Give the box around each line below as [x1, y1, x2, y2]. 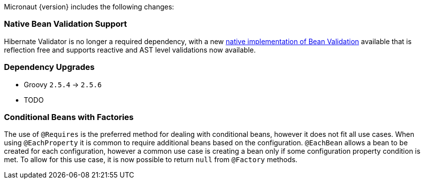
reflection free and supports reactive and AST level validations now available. [4, 45, 256, 54]
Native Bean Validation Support [4, 19, 127, 29]
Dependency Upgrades [4, 62, 95, 72]
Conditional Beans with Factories [4, 112, 134, 122]
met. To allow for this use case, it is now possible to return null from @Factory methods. [4, 155, 298, 164]
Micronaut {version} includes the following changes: [4, 2, 174, 11]
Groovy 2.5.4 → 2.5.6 [24, 80, 102, 89]
